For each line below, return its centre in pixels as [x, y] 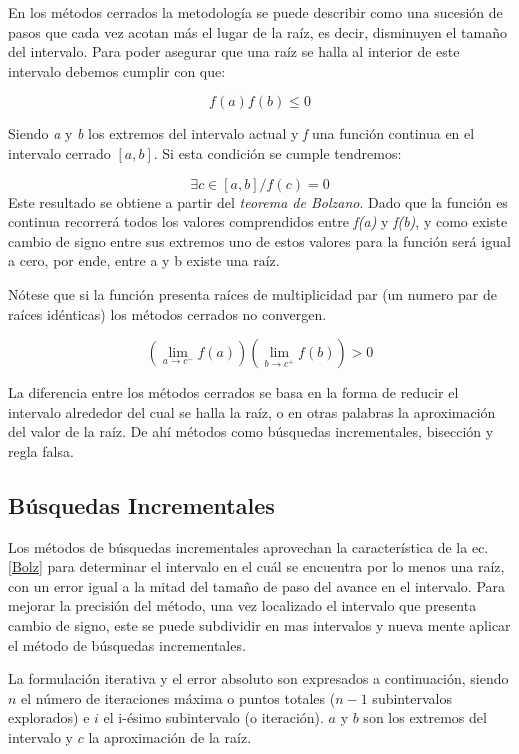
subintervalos [412, 697]
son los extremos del [425, 717]
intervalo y [40, 737]
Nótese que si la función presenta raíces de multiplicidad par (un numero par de [252, 293]
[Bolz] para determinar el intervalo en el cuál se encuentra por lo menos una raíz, [256, 566]
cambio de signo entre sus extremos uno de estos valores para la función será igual [259, 240]
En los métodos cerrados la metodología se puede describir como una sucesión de [255, 12]
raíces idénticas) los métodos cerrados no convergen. [167, 313]
